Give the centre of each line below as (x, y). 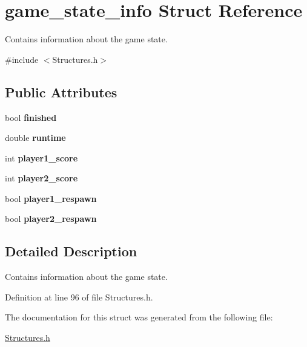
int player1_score (41, 157)
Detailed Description (71, 251)
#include (22, 59)
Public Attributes (61, 92)
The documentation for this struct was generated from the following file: (139, 317)
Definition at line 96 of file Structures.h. (79, 297)
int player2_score (41, 178)
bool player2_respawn (51, 219)
